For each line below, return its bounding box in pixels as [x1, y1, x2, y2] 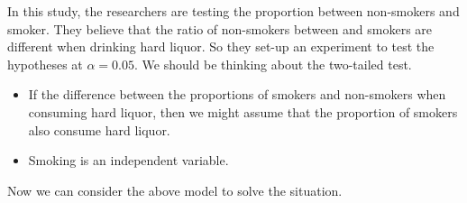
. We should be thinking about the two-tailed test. [133, 54, 412, 73]
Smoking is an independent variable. [28, 151, 229, 170]
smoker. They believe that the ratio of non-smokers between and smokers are [7, 19, 433, 38]
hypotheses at [7, 54, 83, 73]
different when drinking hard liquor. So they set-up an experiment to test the [7, 37, 435, 56]
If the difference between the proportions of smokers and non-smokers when [28, 85, 446, 104]
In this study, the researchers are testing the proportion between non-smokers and [7, 2, 460, 20]
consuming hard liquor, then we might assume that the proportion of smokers [28, 102, 458, 121]
